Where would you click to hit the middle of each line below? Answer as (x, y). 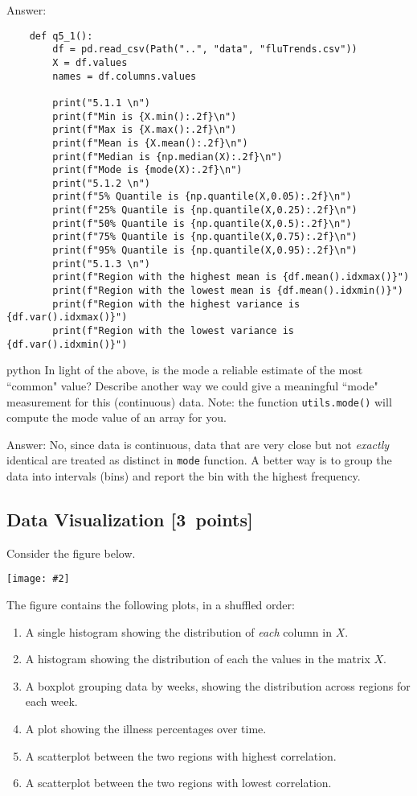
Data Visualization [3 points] (130, 520)
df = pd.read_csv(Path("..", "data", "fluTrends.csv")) (205, 49)
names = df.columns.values (125, 76)
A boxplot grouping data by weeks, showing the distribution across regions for (218, 685)
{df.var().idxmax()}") (67, 318)
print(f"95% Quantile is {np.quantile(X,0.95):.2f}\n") (205, 251)
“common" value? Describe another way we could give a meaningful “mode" (192, 385)
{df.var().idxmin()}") (67, 344)
